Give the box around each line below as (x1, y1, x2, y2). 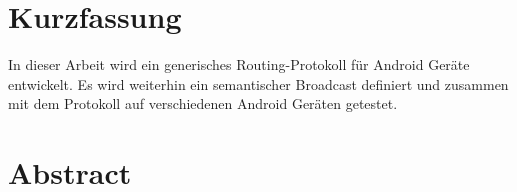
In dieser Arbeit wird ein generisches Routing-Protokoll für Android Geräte (8, 54, 470, 75)
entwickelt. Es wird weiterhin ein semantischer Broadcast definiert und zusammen (8, 73, 509, 94)
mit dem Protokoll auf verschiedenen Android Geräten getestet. (8, 93, 398, 114)
